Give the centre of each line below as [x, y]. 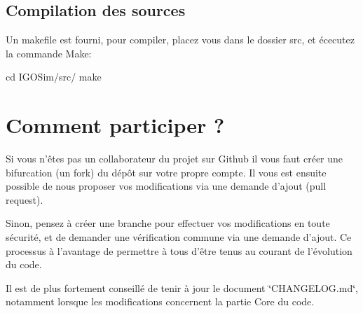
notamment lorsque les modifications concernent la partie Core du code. [160, 301]
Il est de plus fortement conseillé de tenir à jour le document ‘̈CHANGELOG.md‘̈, [182, 287]
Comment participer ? [115, 125]
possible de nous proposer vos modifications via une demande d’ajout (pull [166, 186]
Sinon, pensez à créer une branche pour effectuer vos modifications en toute [168, 223]
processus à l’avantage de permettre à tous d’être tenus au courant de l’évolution [179, 250]
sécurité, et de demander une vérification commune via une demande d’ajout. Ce [179, 237]
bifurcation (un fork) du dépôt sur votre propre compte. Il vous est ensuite [166, 172]
